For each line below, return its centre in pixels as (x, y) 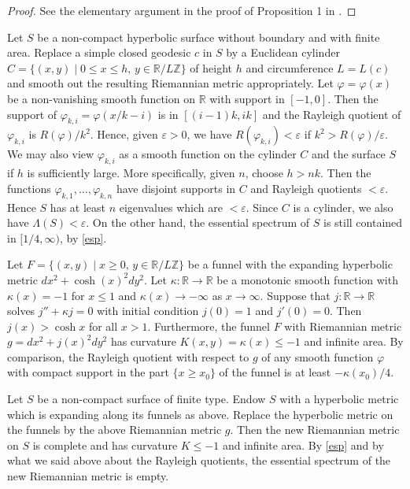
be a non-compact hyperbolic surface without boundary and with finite (209, 37)
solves (21, 311)
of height (211, 67)
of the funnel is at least (275, 372)
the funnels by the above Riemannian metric (115, 430)
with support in (247, 98)
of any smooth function (318, 356)
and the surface (348, 154)
